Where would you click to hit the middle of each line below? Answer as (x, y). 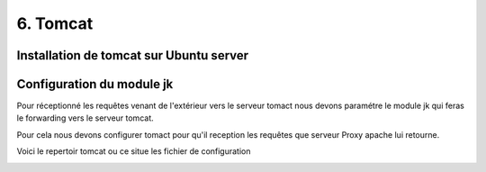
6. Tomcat (55, 23)
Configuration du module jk (95, 84)
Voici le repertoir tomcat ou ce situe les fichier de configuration (134, 151)
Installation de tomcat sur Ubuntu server (133, 55)
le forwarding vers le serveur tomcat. (85, 118)
